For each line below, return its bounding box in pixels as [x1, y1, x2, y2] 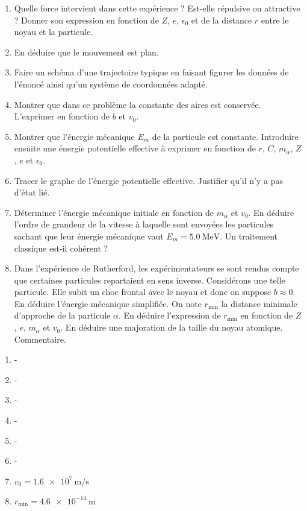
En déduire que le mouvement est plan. [14, 45, 159, 58]
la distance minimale [221, 297, 297, 309]
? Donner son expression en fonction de [14, 13, 159, 26]
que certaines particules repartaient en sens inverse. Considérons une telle [14, 273, 285, 286]
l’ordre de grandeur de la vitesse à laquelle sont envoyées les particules [14, 218, 274, 230]
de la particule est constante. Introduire [152, 130, 299, 142]
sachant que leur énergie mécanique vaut [14, 229, 164, 242]
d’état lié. [14, 186, 50, 198]
